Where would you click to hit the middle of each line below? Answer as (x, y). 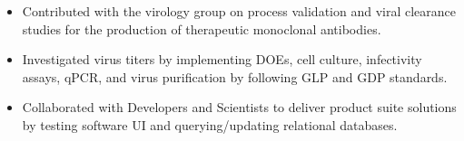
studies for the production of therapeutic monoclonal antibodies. (202, 28)
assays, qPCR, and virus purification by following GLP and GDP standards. (235, 76)
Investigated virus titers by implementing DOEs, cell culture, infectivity (222, 59)
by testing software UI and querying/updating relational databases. (210, 124)
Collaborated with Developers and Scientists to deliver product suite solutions (239, 107)
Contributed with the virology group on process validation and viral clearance (239, 11)
